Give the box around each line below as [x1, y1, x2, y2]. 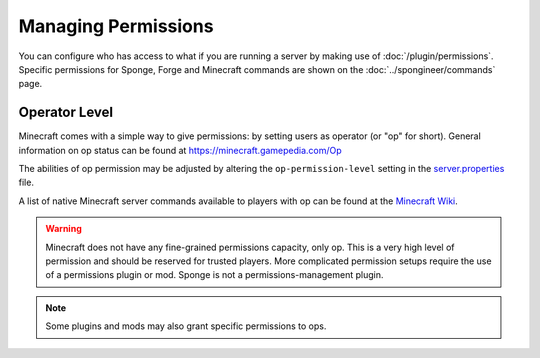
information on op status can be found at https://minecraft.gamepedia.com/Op [18, 144, 342, 156]
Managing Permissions [18, 15, 214, 37]
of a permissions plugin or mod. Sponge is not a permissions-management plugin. [45, 269, 384, 281]
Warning [45, 223, 82, 235]
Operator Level [18, 104, 114, 121]
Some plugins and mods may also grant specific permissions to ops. [45, 320, 327, 332]
